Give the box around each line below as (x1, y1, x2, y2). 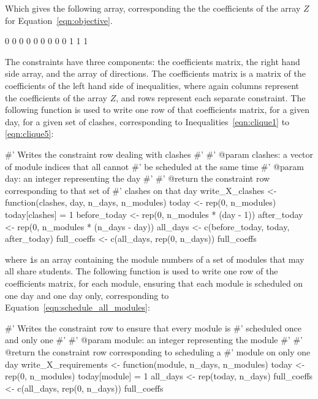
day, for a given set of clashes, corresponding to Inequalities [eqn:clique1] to (5, 115, 290, 128)
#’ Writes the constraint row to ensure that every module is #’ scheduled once (5, 321, 301, 334)
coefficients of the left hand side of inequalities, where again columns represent (5, 79, 299, 91)
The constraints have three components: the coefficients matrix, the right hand (5, 55, 300, 68)
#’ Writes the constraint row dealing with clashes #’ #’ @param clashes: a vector (5, 147, 314, 160)
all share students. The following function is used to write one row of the (5, 265, 278, 277)
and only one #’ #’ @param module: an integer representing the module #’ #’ (5, 333, 303, 346)
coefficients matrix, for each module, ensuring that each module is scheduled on (5, 276, 303, 289)
